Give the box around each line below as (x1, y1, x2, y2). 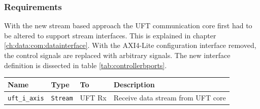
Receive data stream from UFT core (113, 92, 226, 102)
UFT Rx (80, 92, 107, 102)
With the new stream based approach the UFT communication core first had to (4, 20, 252, 31)
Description (113, 79, 155, 89)
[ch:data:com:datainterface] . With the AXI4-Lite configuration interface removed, (4, 40, 256, 50)
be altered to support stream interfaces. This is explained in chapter (4, 30, 216, 40)
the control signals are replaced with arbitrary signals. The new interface (4, 50, 231, 60)
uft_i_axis (8, 94, 44, 102)
